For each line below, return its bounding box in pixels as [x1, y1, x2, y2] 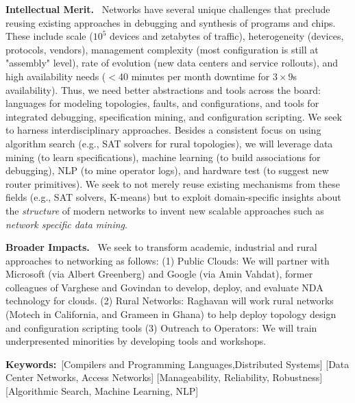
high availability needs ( [5, 69, 106, 83]
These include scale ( [5, 29, 93, 43]
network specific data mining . [5, 217, 127, 231]
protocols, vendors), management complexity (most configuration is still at [5, 42, 319, 56]
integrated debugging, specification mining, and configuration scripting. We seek [5, 109, 342, 123]
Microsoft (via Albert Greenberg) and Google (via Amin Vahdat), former [5, 267, 313, 281]
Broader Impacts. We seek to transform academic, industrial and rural [5, 240, 317, 254]
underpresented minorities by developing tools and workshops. [5, 334, 267, 348]
